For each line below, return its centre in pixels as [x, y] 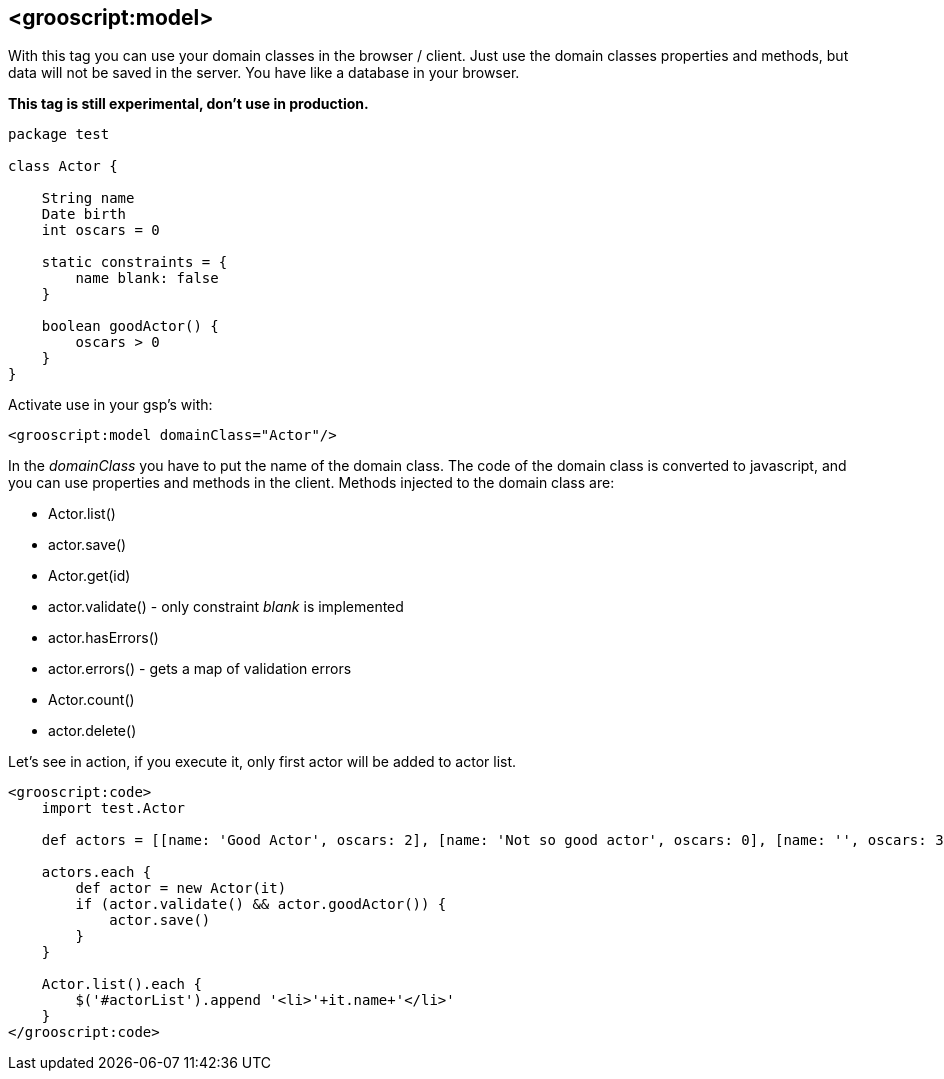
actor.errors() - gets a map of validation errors [200, 669]
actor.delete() [92, 731]
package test [59, 134]
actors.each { [96, 872]
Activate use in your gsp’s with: [110, 405]
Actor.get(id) [89, 576]
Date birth [84, 214]
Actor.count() [91, 700]
